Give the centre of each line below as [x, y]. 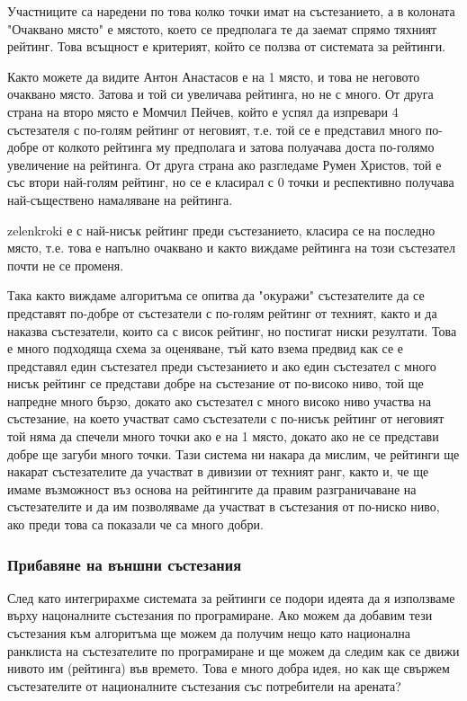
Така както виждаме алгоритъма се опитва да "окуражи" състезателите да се [216, 295]
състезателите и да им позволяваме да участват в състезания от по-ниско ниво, [224, 506]
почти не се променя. [66, 265]
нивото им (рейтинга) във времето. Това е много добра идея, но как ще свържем [229, 668]
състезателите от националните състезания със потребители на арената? [204, 685]
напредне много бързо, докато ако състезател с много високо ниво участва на [219, 400]
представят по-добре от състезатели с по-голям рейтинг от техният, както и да [222, 312]
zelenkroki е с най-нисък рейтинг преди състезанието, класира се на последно [221, 230]
